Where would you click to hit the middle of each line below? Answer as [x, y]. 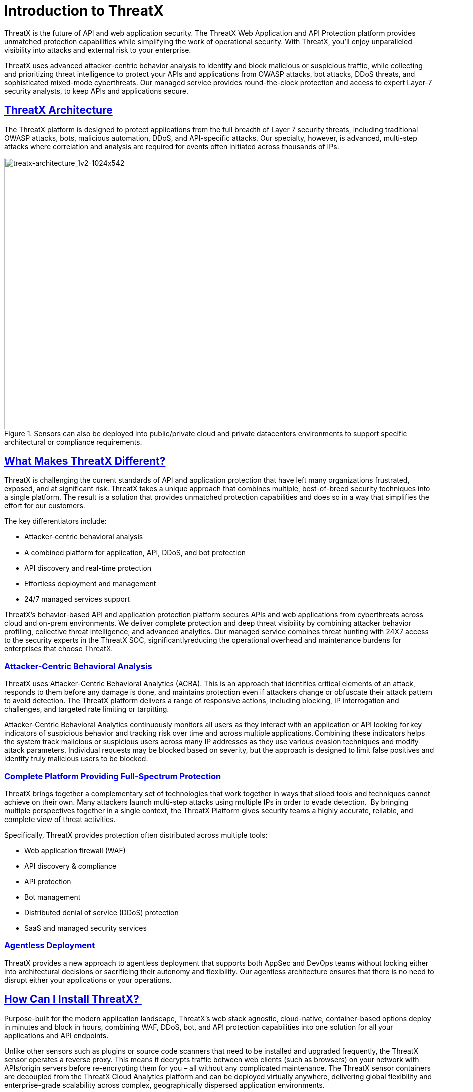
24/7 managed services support [77, 599]
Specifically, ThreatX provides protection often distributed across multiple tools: [136, 835]
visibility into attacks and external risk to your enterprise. [98, 50]
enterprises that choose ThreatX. [59, 649]
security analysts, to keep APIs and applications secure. [96, 91]
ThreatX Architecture [58, 110]
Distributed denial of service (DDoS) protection [101, 912]
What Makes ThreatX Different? [85, 461]
